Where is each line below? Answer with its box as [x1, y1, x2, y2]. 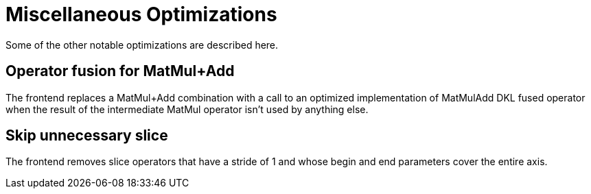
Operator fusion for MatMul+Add [5, 62, 235, 80]
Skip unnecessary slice [5, 127, 168, 145]
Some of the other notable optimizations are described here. [5, 38, 279, 51]
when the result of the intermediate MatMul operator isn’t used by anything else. [5, 103, 369, 115]
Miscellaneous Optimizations [5, 3, 277, 26]
